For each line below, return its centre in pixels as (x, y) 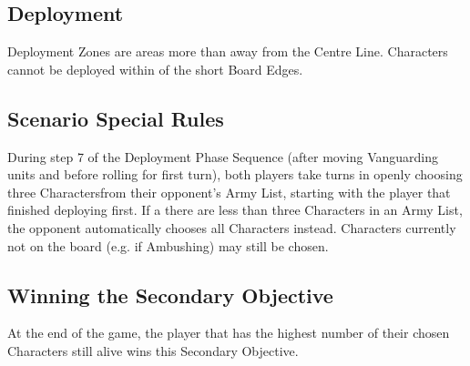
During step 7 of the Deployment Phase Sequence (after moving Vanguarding (223, 156)
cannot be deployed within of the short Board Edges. (155, 69)
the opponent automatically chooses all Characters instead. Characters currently (232, 227)
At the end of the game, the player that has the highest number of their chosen (229, 333)
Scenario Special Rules (116, 118)
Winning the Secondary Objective (170, 295)
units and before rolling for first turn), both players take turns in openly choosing (235, 174)
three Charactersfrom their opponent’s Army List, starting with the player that (229, 192)
